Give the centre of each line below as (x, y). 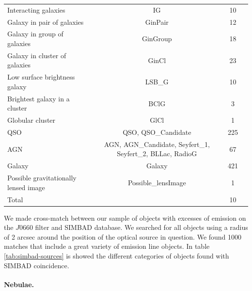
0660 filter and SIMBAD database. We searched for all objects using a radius (134, 227)
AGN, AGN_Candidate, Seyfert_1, (157, 144)
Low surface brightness (41, 77)
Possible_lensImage (157, 182)
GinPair (157, 22)
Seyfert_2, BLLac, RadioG (157, 154)
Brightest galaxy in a (39, 98)
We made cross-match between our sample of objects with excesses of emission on (125, 218)
